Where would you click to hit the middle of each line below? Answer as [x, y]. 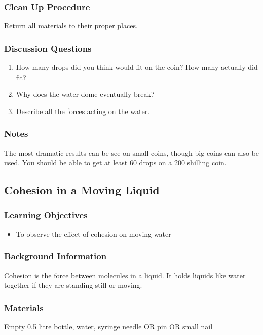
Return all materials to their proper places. [71, 26]
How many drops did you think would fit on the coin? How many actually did [137, 67]
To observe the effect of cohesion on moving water [93, 233]
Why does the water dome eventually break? [85, 94]
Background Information [55, 256]
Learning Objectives [46, 215]
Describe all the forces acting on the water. [83, 111]
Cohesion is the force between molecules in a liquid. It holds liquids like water [125, 275]
